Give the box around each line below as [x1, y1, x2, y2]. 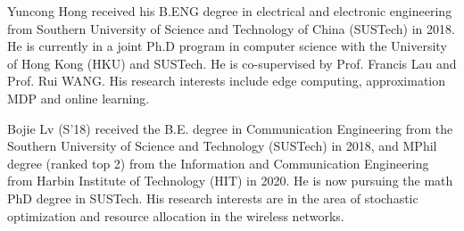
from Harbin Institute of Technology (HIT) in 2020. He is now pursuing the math [7, 171, 453, 190]
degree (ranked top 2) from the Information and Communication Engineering [7, 153, 429, 172]
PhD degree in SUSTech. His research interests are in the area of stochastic [7, 188, 418, 207]
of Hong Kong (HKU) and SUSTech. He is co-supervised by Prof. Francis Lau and [7, 54, 457, 72]
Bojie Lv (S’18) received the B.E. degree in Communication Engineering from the [7, 119, 453, 137]
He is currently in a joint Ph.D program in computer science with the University [7, 37, 447, 55]
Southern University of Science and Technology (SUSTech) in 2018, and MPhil [7, 136, 437, 155]
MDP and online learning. [7, 88, 150, 107]
